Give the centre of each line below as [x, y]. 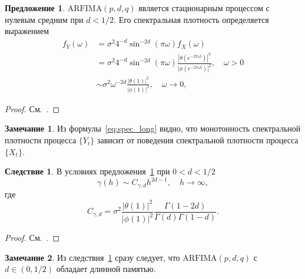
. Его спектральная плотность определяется [191, 19]
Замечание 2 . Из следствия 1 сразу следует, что [92, 257]
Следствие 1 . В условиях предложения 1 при [87, 171]
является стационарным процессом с [204, 8]
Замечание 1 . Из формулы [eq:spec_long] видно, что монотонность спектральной [153, 128]
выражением [27, 31]
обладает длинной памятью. [106, 269]
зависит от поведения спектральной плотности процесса [198, 140]
